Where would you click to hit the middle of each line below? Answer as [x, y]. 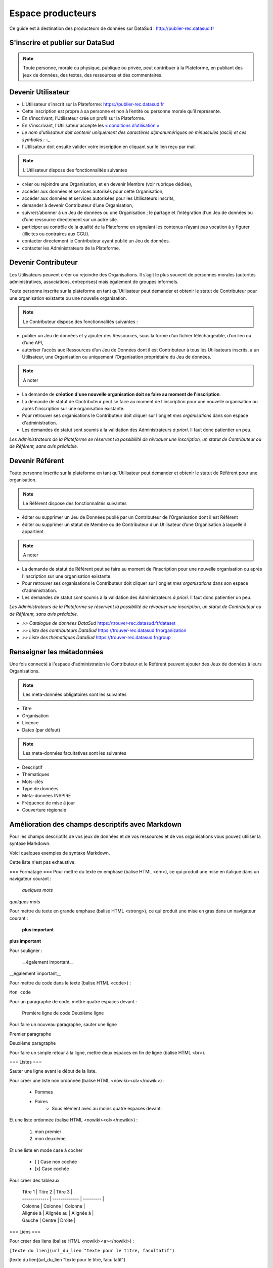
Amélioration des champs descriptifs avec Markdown [96, 824]
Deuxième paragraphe [33, 1043]
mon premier [48, 1132]
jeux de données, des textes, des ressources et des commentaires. [93, 75]
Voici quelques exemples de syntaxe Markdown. [60, 853]
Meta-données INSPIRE [47, 796]
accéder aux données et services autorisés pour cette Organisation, [93, 191]
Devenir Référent [37, 461]
